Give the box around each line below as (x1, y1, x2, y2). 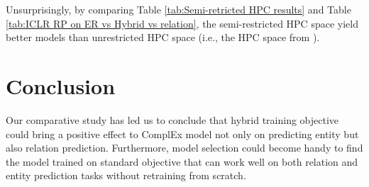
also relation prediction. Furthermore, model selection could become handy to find (6, 140, 363, 155)
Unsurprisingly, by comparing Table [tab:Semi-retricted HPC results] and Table (6, 2, 351, 16)
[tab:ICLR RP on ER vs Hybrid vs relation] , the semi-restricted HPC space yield (6, 16, 358, 30)
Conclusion (6, 71, 116, 100)
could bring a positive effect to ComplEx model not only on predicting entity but (6, 126, 359, 141)
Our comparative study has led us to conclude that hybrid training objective (6, 112, 339, 127)
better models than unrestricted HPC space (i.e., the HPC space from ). (6, 30, 320, 45)
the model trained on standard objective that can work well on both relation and (6, 154, 358, 169)
